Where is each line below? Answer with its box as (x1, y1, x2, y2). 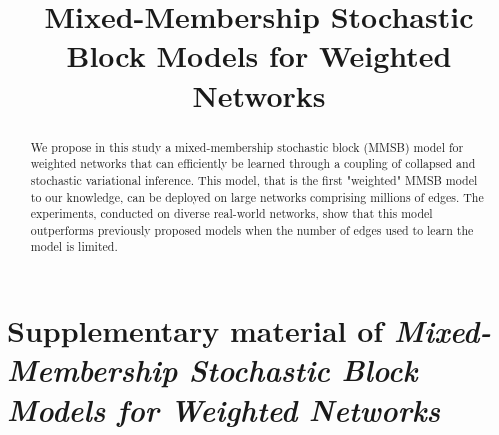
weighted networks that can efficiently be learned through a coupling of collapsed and (30, 155, 476, 172)
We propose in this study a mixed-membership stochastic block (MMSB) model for (30, 138, 464, 155)
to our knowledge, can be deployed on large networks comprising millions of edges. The (30, 188, 484, 205)
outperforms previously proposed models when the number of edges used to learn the (30, 221, 474, 238)
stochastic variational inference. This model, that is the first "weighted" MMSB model (30, 171, 478, 188)
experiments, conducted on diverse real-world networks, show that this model (30, 205, 433, 222)
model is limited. (30, 238, 118, 255)
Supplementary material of (7, 310, 384, 351)
